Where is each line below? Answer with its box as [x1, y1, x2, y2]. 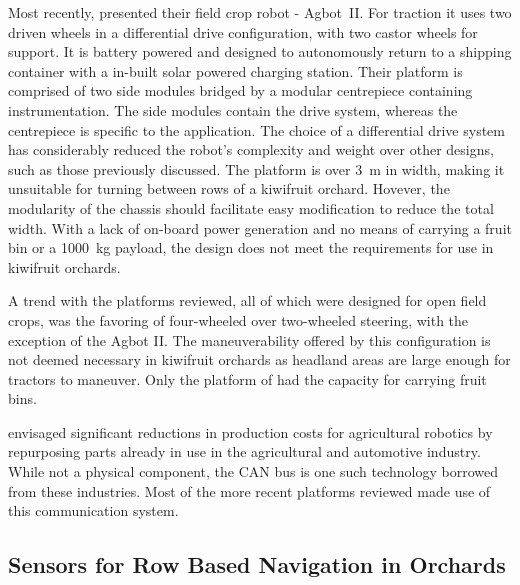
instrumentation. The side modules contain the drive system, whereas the [8, 99, 458, 120]
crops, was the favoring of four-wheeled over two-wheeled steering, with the [8, 309, 469, 330]
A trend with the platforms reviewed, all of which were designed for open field [8, 290, 487, 311]
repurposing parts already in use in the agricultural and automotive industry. [8, 441, 481, 462]
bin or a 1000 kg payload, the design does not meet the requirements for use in [8, 237, 494, 258]
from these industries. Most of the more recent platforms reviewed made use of [8, 480, 491, 501]
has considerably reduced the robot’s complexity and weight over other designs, [8, 139, 494, 160]
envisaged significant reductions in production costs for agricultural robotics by [8, 421, 493, 442]
